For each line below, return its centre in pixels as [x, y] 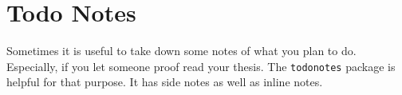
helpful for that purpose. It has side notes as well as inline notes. [165, 82]
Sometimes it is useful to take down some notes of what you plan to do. [181, 51]
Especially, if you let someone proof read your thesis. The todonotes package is [201, 66]
